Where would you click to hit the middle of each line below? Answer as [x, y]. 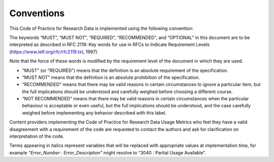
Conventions [37, 13]
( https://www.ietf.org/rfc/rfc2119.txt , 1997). [54, 52]
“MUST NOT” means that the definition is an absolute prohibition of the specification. [111, 77]
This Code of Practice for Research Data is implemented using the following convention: [101, 28]
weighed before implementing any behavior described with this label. [94, 113]
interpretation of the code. [37, 136]
